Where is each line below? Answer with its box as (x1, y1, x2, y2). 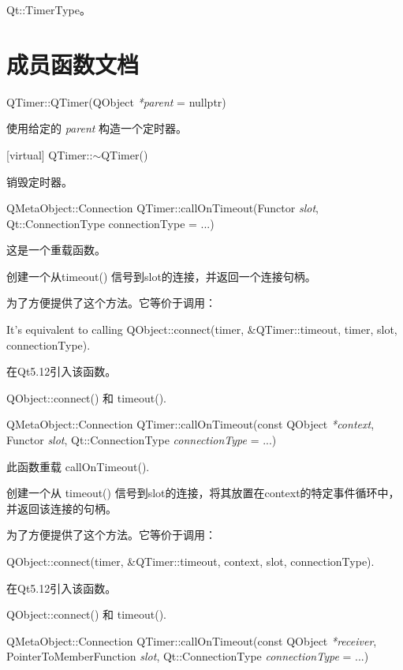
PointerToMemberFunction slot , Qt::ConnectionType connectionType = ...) (6, 648, 369, 664)
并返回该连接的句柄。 (6, 500, 117, 516)
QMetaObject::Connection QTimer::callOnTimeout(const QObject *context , (6, 416, 375, 432)
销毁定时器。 (6, 173, 73, 189)
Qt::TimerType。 (6, 2, 91, 17)
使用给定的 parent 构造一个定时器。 (6, 120, 188, 137)
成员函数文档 (6, 47, 140, 80)
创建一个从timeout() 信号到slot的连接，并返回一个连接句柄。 (6, 268, 316, 284)
